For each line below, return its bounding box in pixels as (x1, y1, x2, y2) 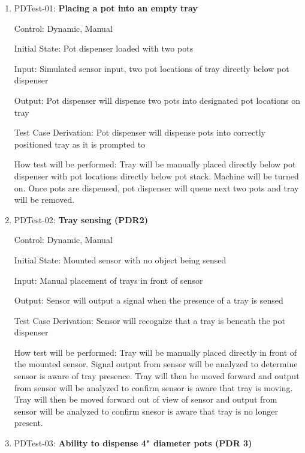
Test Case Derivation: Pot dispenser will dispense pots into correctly (14, 126, 265, 139)
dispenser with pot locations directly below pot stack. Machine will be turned (14, 169, 299, 182)
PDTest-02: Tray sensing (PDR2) (14, 213, 148, 226)
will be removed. (14, 193, 75, 206)
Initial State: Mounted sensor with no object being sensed (14, 253, 227, 266)
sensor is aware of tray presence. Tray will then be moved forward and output (14, 370, 300, 382)
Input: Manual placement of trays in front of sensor (14, 274, 203, 286)
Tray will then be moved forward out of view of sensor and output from (14, 393, 277, 406)
